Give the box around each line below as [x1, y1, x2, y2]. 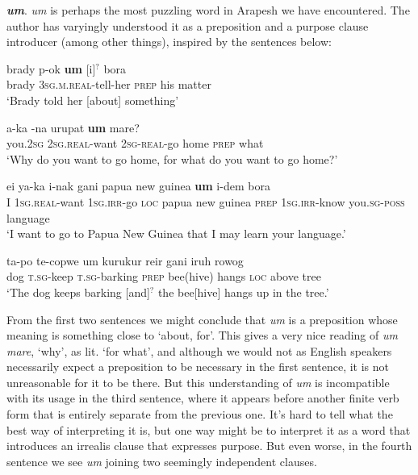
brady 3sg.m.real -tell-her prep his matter [6, 76, 211, 93]
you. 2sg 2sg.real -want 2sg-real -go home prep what [6, 135, 264, 152]
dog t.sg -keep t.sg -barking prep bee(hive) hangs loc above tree [6, 268, 321, 285]
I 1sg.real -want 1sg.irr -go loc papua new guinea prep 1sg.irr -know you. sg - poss [6, 193, 405, 210]
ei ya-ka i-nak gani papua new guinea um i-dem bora [6, 177, 270, 194]
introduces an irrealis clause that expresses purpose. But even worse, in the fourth [6, 437, 412, 454]
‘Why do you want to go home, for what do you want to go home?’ [6, 150, 338, 167]
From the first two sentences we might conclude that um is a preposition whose [6, 310, 398, 327]
